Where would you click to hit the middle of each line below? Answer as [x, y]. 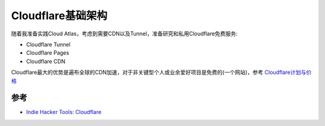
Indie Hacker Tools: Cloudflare [64, 112]
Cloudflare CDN [46, 61]
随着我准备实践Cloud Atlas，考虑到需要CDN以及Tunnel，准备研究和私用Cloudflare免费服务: [124, 34]
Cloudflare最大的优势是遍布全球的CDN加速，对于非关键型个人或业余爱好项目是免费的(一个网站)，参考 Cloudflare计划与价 [162, 73]
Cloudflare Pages [48, 53]
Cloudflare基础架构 [59, 16]
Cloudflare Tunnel [48, 44]
